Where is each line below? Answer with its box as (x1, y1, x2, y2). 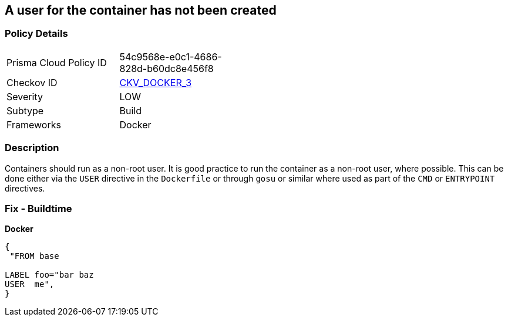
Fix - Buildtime (5, 202, 72, 214)
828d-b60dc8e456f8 (119, 62, 214, 74)
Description (5, 142, 59, 154)
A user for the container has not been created (5, 3, 277, 18)
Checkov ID (6, 76, 58, 88)
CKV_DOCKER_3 (119, 76, 192, 88)
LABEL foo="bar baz (5, 270, 94, 280)
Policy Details (5, 28, 68, 40)
